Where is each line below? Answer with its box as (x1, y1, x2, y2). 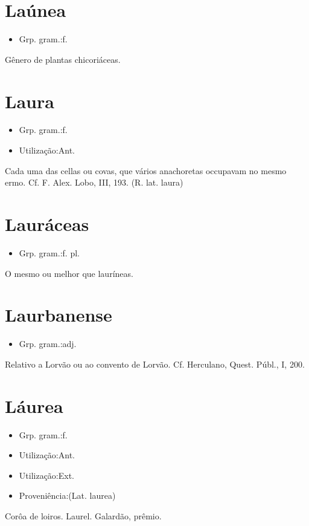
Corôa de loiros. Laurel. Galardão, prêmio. (5, 509, 162, 522)
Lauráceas (5, 212, 89, 236)
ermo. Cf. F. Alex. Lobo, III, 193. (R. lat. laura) (5, 176, 183, 189)
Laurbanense (5, 302, 112, 327)
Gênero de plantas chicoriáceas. (5, 53, 121, 65)
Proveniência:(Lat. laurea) (19, 489, 116, 502)
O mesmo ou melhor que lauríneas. (5, 267, 133, 279)
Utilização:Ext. (19, 469, 75, 481)
